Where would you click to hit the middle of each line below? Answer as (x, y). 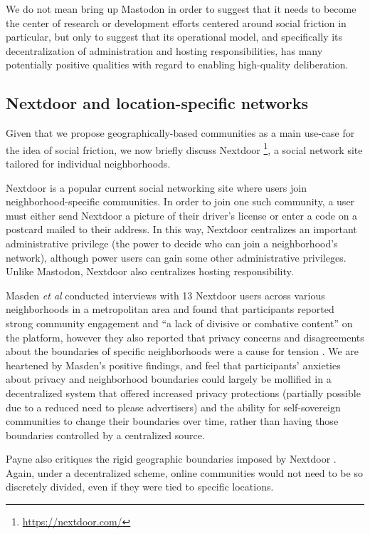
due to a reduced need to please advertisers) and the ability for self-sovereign (173, 407)
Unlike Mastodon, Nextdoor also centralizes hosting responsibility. (150, 271)
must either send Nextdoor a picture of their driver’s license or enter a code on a (182, 215)
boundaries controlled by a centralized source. (105, 435)
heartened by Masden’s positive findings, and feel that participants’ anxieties (173, 365)
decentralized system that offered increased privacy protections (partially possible (183, 392)
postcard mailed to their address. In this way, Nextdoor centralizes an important (181, 229)
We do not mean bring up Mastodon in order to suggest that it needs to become (181, 9)
